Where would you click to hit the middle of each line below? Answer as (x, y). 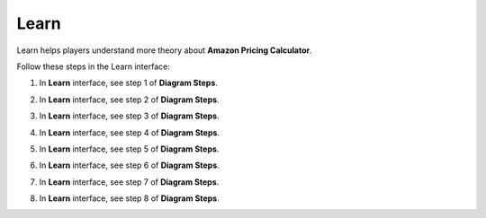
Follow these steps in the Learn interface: (93, 66)
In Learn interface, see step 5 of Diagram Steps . (129, 149)
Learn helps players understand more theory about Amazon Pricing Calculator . (164, 50)
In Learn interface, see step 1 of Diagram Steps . (128, 83)
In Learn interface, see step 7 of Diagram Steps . (129, 182)
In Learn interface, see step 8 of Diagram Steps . (129, 198)
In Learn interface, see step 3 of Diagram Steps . (129, 116)
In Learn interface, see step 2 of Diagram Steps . (129, 100)
